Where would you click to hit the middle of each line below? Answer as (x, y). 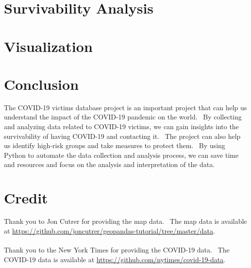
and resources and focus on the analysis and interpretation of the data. (109, 164)
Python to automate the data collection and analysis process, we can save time (121, 155)
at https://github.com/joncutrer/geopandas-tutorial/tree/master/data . (109, 230)
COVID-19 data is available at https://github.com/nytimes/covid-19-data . (115, 259)
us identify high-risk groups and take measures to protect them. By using (115, 145)
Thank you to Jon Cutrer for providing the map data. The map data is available (125, 221)
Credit (26, 198)
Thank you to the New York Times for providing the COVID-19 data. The (117, 249)
